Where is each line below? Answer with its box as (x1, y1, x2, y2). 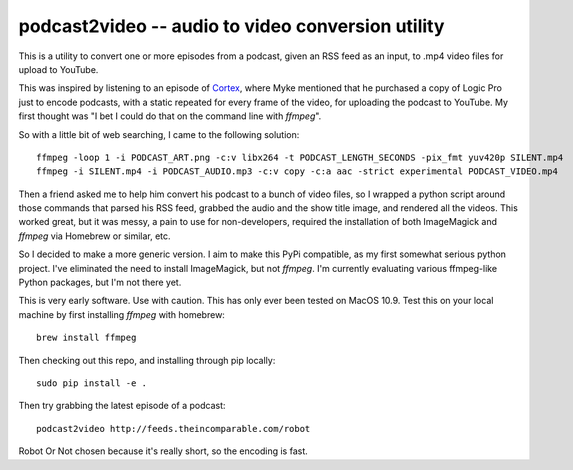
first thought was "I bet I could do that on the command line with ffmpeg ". (18, 110, 322, 122)
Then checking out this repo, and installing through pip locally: (18, 354, 276, 366)
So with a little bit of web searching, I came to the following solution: (18, 128, 300, 140)
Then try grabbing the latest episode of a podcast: (18, 400, 226, 412)
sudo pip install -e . (36, 377, 148, 389)
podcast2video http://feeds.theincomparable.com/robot (36, 423, 311, 434)
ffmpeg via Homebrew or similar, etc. (18, 230, 171, 242)
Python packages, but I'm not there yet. (18, 276, 182, 289)
